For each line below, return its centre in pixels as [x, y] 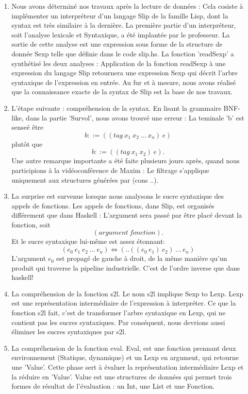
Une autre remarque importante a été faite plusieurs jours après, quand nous [125, 161]
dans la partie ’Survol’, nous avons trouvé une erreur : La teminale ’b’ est [135, 117]
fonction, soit [31, 224]
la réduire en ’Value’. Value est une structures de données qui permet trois [122, 376]
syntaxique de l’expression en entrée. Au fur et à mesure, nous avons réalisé [124, 82]
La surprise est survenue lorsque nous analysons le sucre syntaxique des [117, 196]
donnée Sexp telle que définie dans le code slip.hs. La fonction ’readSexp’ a [123, 53]
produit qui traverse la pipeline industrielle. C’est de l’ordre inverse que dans [126, 267]
